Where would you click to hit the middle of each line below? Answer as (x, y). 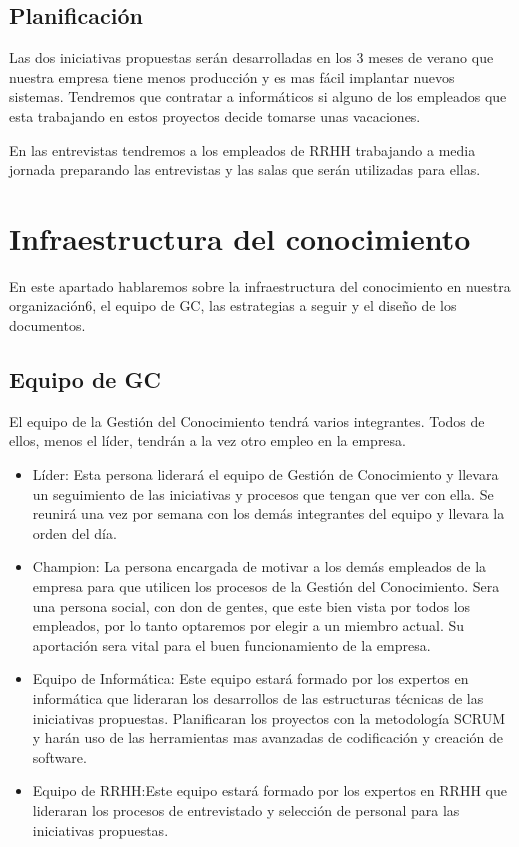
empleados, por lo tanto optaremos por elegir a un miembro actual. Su (248, 625)
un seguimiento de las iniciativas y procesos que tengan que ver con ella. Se (263, 493)
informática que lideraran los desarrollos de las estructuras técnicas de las (258, 698)
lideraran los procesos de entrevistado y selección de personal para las (246, 809)
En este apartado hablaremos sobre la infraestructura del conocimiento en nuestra (260, 285)
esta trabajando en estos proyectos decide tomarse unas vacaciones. (215, 115)
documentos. (47, 325)
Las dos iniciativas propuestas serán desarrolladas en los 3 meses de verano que (251, 57)
